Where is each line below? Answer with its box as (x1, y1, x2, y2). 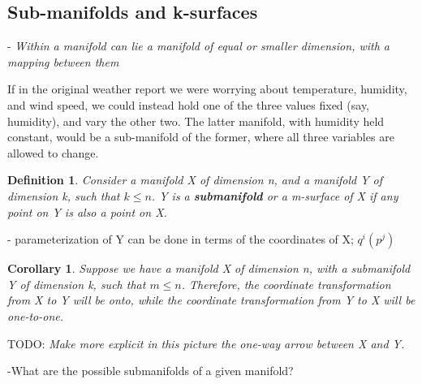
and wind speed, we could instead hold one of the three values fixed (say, (7, 96, 370, 113)
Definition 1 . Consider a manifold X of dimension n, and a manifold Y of (7, 171, 383, 188)
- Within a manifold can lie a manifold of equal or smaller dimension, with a (7, 37, 390, 54)
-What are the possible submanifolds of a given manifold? (7, 362, 294, 379)
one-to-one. (7, 307, 64, 324)
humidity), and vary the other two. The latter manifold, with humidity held (7, 112, 385, 129)
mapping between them (7, 53, 119, 70)
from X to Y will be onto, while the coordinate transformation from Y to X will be (7, 291, 416, 308)
